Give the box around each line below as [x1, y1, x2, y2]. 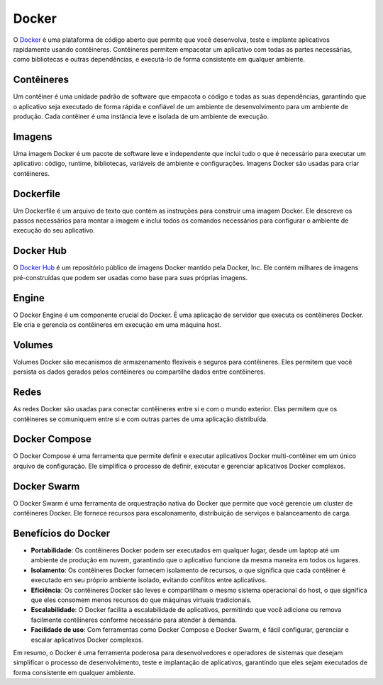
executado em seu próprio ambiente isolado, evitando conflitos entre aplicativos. [30, 576, 267, 584]
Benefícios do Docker [13, 527, 111, 539]
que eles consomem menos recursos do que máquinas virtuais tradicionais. [30, 596, 252, 604]
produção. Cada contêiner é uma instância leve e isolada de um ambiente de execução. [13, 112, 270, 121]
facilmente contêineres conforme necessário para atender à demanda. [30, 616, 238, 624]
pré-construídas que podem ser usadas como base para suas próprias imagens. [13, 273, 248, 282]
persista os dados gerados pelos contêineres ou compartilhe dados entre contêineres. [13, 367, 266, 376]
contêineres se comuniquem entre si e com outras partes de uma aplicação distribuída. [13, 415, 269, 423]
